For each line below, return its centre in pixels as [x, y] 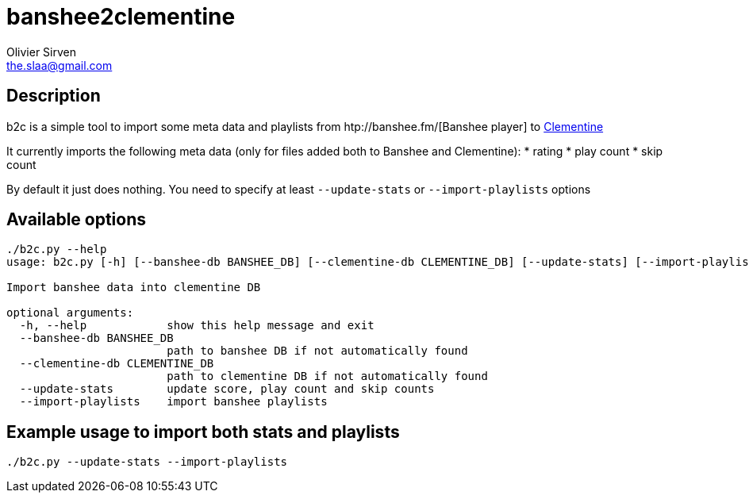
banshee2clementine [121, 17]
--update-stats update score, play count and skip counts [227, 389]
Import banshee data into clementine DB [134, 288]
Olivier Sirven [42, 52]
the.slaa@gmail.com [60, 65]
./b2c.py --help [57, 249]
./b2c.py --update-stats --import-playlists [147, 462]
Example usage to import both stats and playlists [203, 432]
